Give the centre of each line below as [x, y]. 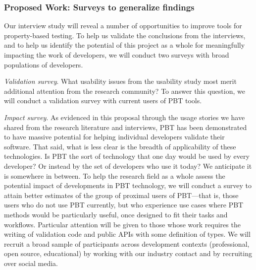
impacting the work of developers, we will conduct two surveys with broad [117, 55]
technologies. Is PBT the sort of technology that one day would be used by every [127, 156]
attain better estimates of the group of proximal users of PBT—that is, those [121, 195]
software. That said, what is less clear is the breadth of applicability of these [120, 146]
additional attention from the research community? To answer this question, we [125, 91]
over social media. [31, 263]
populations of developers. [44, 64]
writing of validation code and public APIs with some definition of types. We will [127, 234]
